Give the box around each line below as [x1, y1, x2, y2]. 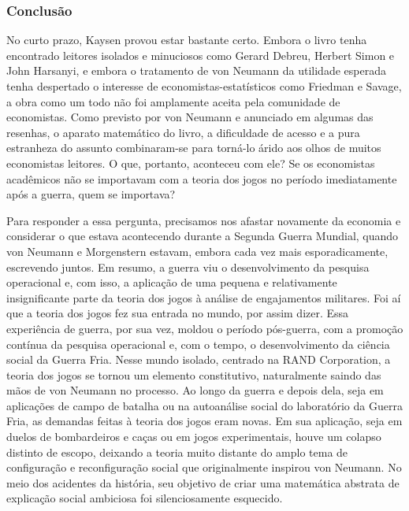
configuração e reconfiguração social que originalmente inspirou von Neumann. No [6, 459, 402, 476]
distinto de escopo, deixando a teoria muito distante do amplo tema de [6, 443, 348, 460]
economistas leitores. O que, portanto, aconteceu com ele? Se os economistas [6, 154, 375, 171]
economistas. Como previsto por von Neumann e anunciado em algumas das [6, 109, 374, 125]
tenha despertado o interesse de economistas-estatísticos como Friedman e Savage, [6, 78, 402, 94]
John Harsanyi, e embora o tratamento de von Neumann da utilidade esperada [6, 62, 386, 79]
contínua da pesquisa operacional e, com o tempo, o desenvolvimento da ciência [6, 335, 390, 352]
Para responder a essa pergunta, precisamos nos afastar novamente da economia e [6, 212, 401, 228]
